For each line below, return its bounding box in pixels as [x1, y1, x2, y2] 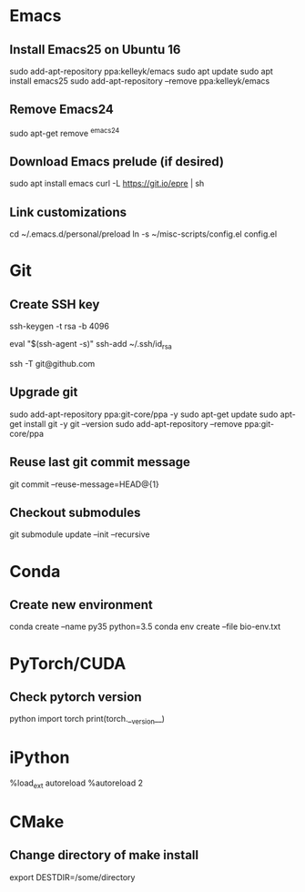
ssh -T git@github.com [9, 358, 96, 369]
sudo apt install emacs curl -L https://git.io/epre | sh [9, 178, 205, 189]
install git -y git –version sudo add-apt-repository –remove [24, 418, 243, 429]
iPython [9, 747, 70, 768]
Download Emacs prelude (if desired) [9, 154, 225, 169]
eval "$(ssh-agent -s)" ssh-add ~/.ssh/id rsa [9, 339, 173, 351]
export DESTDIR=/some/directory [9, 871, 136, 883]
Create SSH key [9, 297, 100, 312]
